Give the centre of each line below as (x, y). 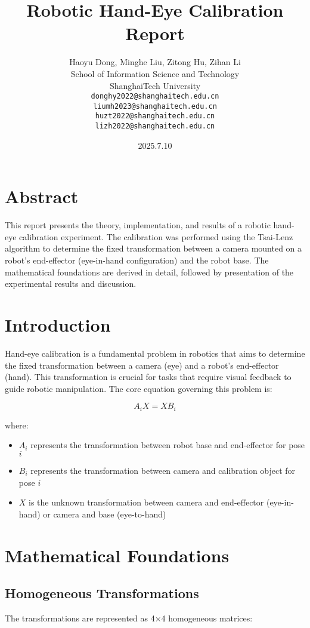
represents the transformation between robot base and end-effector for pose (168, 445)
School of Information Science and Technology (155, 73)
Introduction (58, 324)
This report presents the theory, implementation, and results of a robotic (138, 225)
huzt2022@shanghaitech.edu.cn (155, 116)
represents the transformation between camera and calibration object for (163, 470)
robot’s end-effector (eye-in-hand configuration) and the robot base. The (137, 260)
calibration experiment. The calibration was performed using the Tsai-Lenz (156, 236)
